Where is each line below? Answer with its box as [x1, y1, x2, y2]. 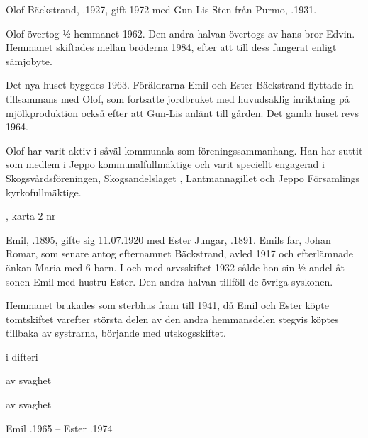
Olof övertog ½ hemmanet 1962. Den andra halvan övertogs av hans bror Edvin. [6, 26, 355, 40]
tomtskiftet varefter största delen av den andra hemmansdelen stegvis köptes [6, 311, 339, 326]
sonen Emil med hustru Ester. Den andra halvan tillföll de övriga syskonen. [6, 274, 333, 288]
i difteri [6, 349, 38, 364]
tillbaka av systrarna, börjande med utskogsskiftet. [6, 325, 226, 340]
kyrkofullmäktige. [6, 184, 82, 199]
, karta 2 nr [6, 208, 56, 223]
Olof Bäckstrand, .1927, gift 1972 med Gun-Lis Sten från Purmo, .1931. [6, 2, 317, 16]
